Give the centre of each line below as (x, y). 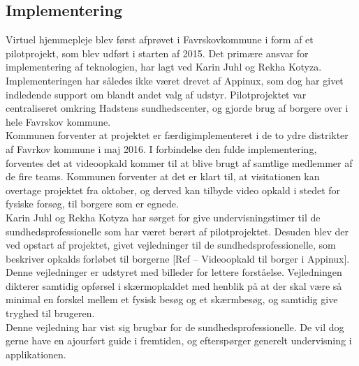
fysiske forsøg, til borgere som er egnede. (92, 204)
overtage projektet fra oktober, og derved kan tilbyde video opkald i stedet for (173, 190)
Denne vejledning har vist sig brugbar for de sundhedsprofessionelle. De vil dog (175, 327)
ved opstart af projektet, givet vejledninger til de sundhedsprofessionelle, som (171, 245)
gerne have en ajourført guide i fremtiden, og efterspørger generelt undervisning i (179, 341)
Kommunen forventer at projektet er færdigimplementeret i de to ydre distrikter (177, 135)
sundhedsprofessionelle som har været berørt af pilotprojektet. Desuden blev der (177, 231)
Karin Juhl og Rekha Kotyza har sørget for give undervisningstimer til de (163, 217)
